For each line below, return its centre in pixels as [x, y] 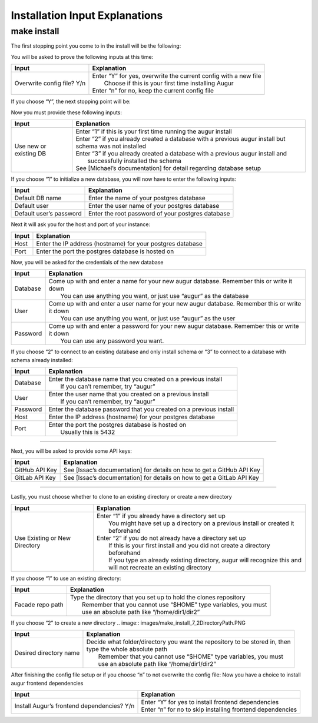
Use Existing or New [42, 538]
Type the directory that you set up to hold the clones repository [158, 598]
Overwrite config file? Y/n [50, 84]
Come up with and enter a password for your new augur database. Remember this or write [174, 326]
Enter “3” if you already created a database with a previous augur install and [181, 153]
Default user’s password [48, 214]
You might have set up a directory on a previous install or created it [201, 523]
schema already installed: [42, 360]
